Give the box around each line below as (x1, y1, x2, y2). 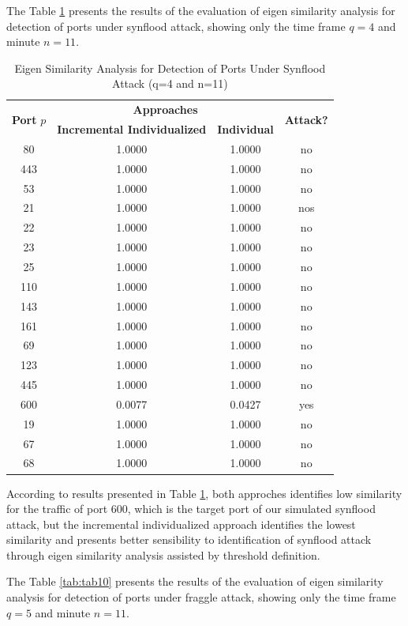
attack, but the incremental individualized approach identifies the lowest (6, 515, 356, 532)
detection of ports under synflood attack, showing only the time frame (6, 17, 346, 34)
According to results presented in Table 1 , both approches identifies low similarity (6, 485, 402, 501)
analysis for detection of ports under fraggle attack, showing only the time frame (6, 589, 396, 605)
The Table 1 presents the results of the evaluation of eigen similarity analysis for (6, 2, 395, 18)
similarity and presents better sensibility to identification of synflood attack (6, 531, 372, 548)
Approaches (133, 101, 198, 118)
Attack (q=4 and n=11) (112, 75, 228, 92)
